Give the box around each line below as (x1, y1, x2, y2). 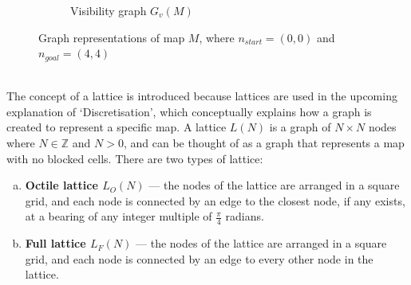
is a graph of (269, 119, 331, 135)
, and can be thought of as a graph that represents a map (123, 135, 405, 151)
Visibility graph (70, 2, 147, 18)
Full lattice (25, 235, 86, 252)
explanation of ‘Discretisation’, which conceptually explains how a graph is (6, 103, 372, 119)
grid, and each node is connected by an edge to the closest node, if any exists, (25, 192, 405, 209)
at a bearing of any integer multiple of (25, 208, 212, 224)
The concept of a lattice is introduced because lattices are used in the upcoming (6, 88, 397, 104)
